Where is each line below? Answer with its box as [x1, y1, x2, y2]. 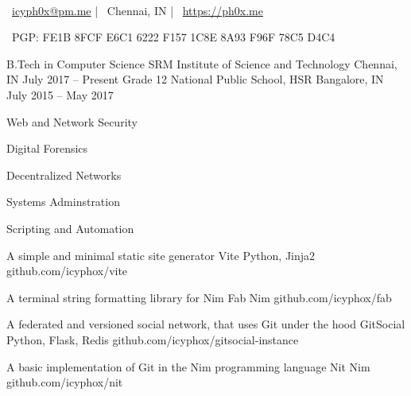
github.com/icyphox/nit [6, 374, 123, 390]
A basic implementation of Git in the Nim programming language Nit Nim [6, 358, 370, 375]
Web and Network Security [6, 113, 138, 130]
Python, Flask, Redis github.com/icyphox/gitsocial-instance [6, 331, 299, 347]
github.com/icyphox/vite [6, 262, 128, 279]
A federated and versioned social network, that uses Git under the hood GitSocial [6, 316, 405, 332]
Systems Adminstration [6, 193, 120, 210]
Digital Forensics [6, 140, 88, 157]
